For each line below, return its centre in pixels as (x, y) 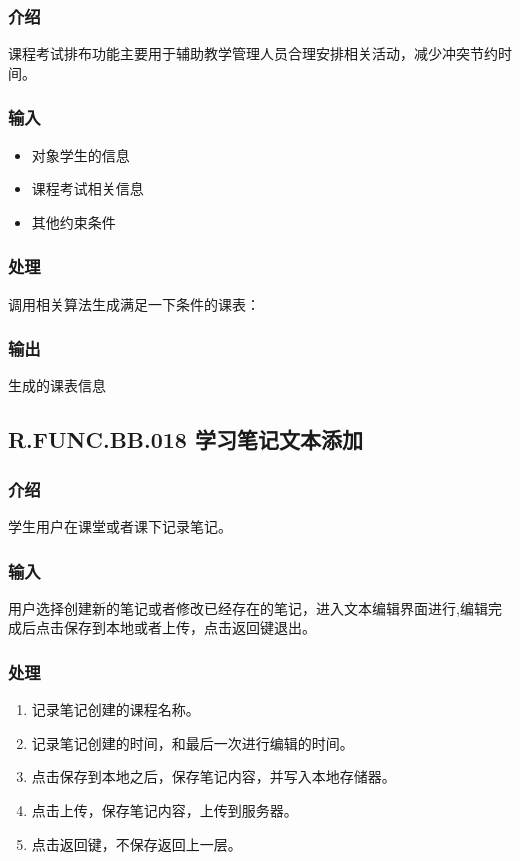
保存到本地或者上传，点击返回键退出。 (189, 627)
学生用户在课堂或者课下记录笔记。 (120, 526)
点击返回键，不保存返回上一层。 (136, 843)
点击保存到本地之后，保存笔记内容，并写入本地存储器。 (213, 776)
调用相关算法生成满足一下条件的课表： (134, 303)
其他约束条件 (73, 221)
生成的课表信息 (57, 385)
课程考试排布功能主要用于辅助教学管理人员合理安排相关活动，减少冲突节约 (253, 53)
